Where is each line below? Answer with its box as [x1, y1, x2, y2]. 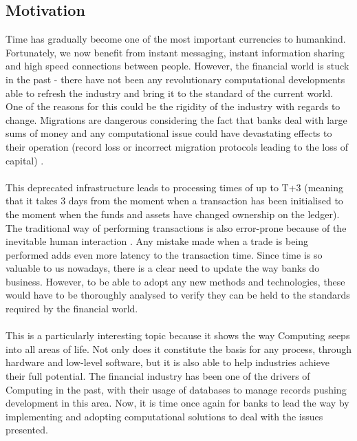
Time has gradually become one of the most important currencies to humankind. [6, 32, 346, 46]
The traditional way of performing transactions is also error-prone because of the [6, 220, 347, 235]
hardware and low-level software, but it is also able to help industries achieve [6, 355, 330, 369]
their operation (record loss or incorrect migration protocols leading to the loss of [6, 139, 349, 153]
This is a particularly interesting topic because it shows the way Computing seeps [6, 328, 350, 343]
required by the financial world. [6, 301, 138, 316]
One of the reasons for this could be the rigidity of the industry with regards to [6, 99, 340, 114]
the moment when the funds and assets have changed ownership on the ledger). [6, 206, 340, 221]
